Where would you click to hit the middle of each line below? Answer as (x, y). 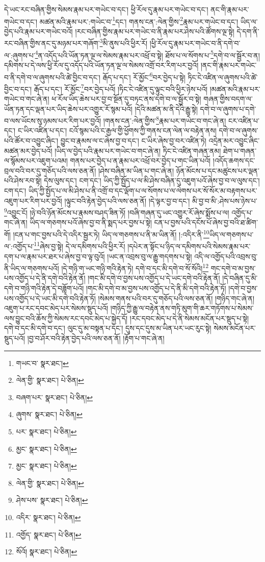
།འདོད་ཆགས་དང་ (234, 161)
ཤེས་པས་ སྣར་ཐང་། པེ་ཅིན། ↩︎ (52, 500)
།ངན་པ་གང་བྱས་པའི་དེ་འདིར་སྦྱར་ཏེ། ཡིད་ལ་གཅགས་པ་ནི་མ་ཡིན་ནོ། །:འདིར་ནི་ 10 (111, 234)
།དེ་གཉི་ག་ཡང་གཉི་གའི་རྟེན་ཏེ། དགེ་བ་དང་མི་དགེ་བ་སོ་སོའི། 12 (135, 267)
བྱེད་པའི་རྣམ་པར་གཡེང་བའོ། (38, 31)
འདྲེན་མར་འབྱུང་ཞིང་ (234, 141)
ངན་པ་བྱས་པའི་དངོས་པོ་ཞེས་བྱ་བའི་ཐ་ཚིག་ (206, 222)
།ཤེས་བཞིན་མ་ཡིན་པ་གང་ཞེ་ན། (136, 170)
